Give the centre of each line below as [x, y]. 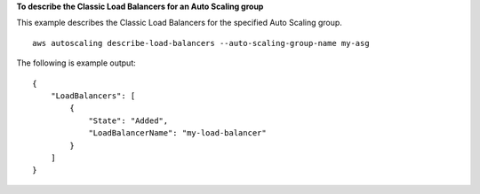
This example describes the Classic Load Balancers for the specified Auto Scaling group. [179, 23]
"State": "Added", [128, 120]
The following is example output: [76, 63]
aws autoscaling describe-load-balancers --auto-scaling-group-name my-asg [201, 43]
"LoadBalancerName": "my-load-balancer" [177, 133]
